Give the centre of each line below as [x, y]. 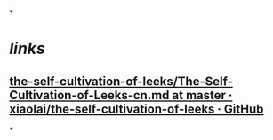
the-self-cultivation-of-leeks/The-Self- [121, 81]
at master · [202, 95]
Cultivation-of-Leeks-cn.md [89, 95]
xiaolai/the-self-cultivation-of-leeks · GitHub [136, 109]
